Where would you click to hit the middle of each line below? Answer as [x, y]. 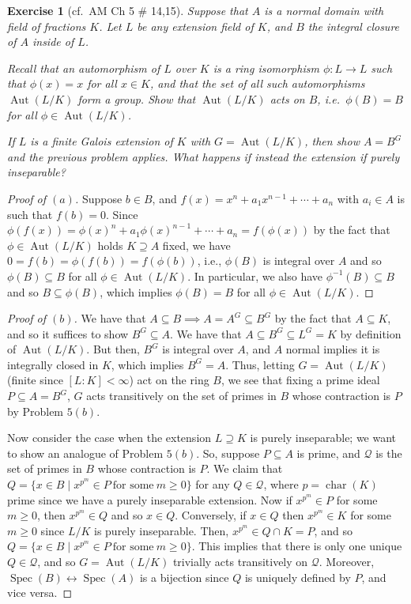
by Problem [36, 411]
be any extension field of [195, 26]
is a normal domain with [324, 10]
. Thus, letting [260, 364]
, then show [332, 141]
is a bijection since [184, 577]
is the [389, 453]
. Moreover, [347, 561]
